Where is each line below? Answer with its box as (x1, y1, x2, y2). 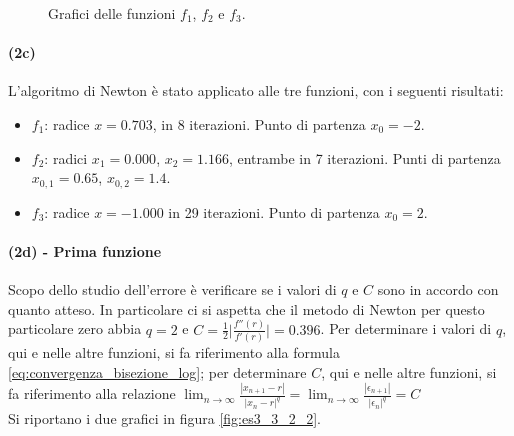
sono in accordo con (377, 279, 499, 300)
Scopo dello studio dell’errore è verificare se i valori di (8, 279, 337, 300)
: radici (44, 147, 88, 168)
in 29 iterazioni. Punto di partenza (168, 201, 380, 222)
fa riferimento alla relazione (8, 383, 176, 404)
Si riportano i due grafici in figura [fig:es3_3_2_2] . (8, 408, 321, 429)
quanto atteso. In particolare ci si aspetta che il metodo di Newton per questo (8, 298, 485, 319)
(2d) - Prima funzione (8, 240, 162, 261)
